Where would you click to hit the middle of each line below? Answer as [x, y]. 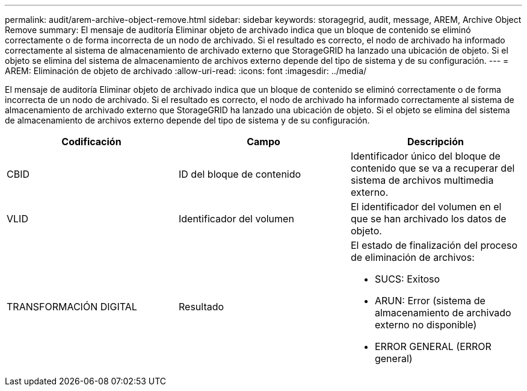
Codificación [91, 142]
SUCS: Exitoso [407, 279]
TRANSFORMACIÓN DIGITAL [72, 307]
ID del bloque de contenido [240, 174]
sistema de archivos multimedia [422, 180]
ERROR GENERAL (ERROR [433, 346]
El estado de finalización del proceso [434, 245]
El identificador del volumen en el [426, 207]
